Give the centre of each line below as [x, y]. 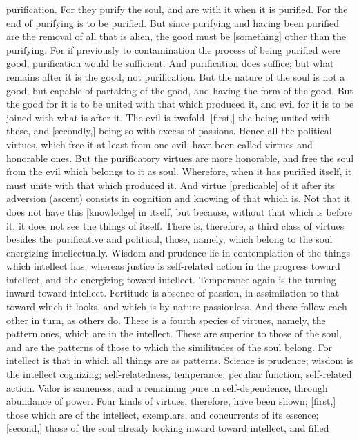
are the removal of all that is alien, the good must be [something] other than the [176, 36]
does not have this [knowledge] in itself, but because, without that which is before [179, 211]
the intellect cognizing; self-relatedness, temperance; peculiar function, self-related [179, 374]
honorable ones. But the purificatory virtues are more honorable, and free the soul [180, 158]
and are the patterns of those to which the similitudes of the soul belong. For [169, 347]
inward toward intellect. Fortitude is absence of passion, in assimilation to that [173, 293]
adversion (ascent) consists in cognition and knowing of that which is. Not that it [178, 198]
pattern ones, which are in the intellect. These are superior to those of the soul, [174, 333]
